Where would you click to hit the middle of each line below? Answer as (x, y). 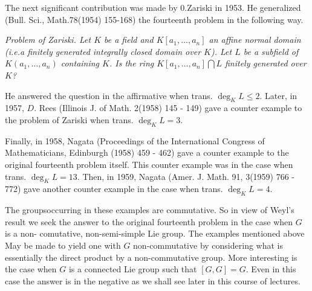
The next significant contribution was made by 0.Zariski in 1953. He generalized (153, 7)
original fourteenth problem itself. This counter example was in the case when (149, 164)
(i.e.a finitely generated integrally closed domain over (103, 51)
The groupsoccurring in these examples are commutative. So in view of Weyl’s (150, 210)
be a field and (129, 40)
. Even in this (271, 269)
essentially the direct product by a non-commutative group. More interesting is (151, 257)
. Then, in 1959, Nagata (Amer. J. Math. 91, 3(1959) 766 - (186, 176)
